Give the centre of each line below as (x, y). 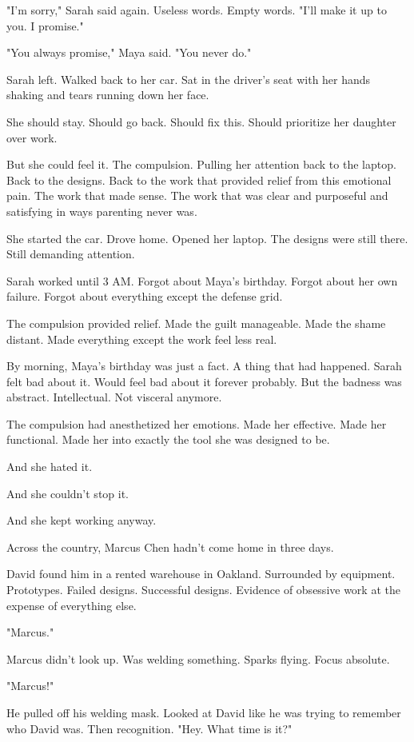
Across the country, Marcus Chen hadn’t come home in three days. (170, 547)
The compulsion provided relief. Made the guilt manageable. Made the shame (196, 323)
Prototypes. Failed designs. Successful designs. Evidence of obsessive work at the (203, 590)
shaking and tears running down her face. (108, 95)
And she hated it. (50, 467)
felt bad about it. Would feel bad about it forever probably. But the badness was (204, 381)
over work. (32, 137)
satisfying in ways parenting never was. (102, 211)
